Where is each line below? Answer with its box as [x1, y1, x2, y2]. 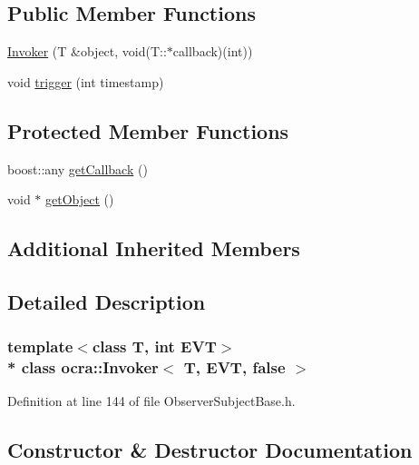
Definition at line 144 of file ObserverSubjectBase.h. [7, 391, 296, 411]
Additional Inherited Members [7, 234, 300, 262]
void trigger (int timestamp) [7, 72, 164, 91]
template [7, 335, 73, 358]
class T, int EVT [92, 335, 217, 358]
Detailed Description [7, 287, 206, 315]
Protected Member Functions [7, 116, 289, 144]
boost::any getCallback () [7, 159, 148, 178]
